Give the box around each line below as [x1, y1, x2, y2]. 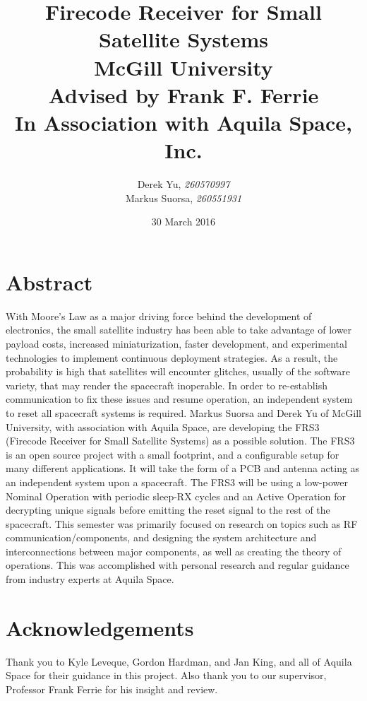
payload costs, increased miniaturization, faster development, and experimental [6, 336, 347, 350]
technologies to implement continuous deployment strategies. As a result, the [6, 350, 338, 365]
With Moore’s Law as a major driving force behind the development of [6, 308, 312, 323]
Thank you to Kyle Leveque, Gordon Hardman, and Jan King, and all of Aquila [6, 654, 352, 668]
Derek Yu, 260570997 [137, 177, 230, 192]
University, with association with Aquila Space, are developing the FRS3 [6, 419, 320, 434]
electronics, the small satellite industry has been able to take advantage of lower [6, 322, 352, 337]
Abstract [6, 267, 93, 296]
